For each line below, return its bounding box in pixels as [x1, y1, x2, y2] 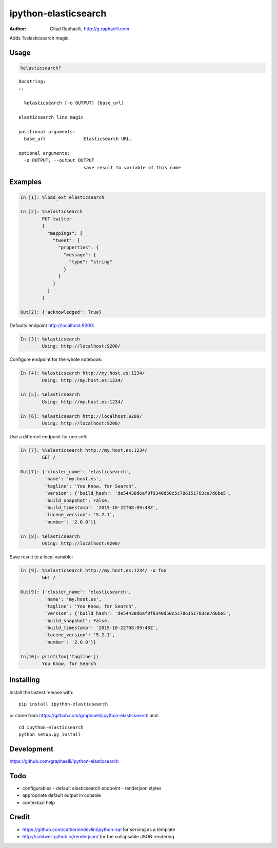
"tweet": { [52, 237, 81, 243]
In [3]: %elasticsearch [20, 336, 81, 342]
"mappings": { [47, 230, 83, 236]
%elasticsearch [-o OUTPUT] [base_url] [24, 100, 124, 106]
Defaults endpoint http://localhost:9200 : [9, 322, 94, 328]
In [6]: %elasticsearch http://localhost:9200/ [20, 413, 142, 419]
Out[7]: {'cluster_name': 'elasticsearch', [20, 469, 132, 475]
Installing [9, 676, 41, 684]
